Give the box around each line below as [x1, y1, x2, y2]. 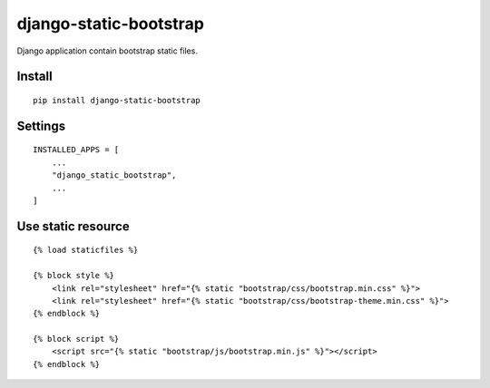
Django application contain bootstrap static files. [16, 45, 199, 56]
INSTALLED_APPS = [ [33, 145, 120, 155]
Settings [16, 118, 66, 133]
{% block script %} [33, 334, 120, 344]
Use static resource [16, 218, 131, 234]
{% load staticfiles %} [33, 245, 139, 256]
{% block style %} [33, 270, 115, 281]
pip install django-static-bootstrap [33, 95, 201, 105]
